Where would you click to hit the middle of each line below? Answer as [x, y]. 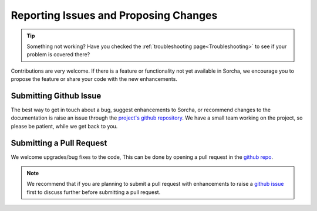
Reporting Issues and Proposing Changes [114, 15]
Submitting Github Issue [56, 96]
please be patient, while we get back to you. [64, 126]
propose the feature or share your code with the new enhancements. [94, 79]
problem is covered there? [58, 55]
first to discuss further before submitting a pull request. [94, 192]
